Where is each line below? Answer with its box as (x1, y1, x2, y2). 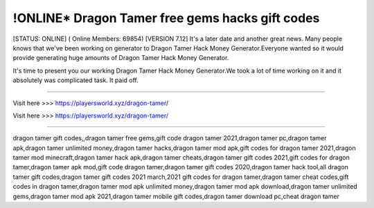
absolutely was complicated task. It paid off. (12, 76, 139, 84)
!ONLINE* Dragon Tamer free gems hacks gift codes (12, 10, 320, 26)
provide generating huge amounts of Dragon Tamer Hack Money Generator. (12, 54, 229, 62)
